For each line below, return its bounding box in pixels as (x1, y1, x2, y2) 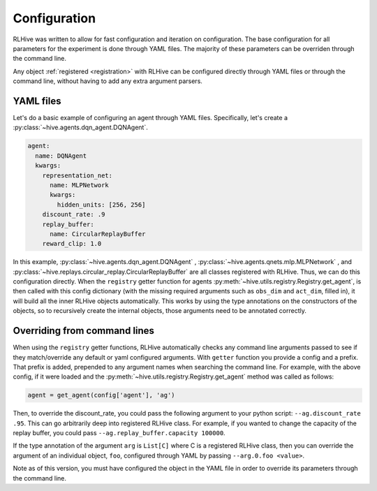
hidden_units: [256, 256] (57, 200, 146, 209)
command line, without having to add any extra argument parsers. (13, 77, 202, 85)
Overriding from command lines (13, 325, 155, 337)
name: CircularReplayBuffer (50, 230, 146, 237)
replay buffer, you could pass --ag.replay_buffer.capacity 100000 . (13, 429, 226, 437)
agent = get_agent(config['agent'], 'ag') (27, 391, 175, 400)
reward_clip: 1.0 (42, 240, 102, 248)
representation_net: (42, 171, 113, 179)
